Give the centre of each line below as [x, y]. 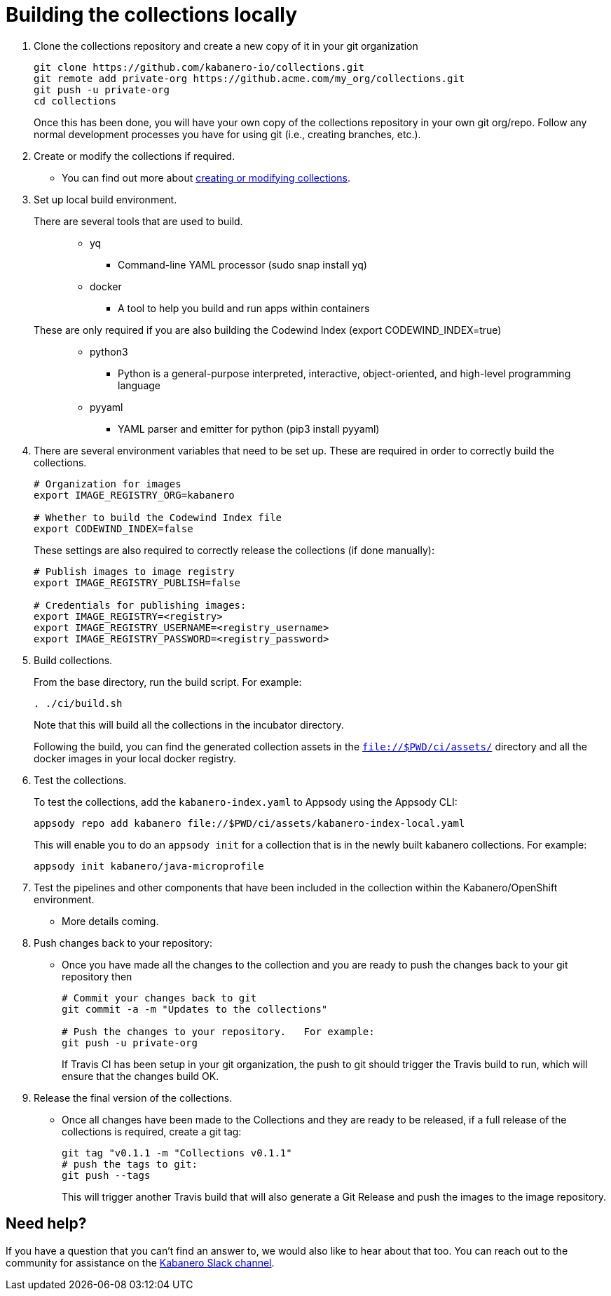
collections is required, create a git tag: [152, 1131]
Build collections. [73, 660]
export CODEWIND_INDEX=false [114, 528]
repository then [97, 976]
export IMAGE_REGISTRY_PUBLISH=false [137, 582]
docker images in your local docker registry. [135, 758]
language [139, 385]
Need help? [46, 1224]
